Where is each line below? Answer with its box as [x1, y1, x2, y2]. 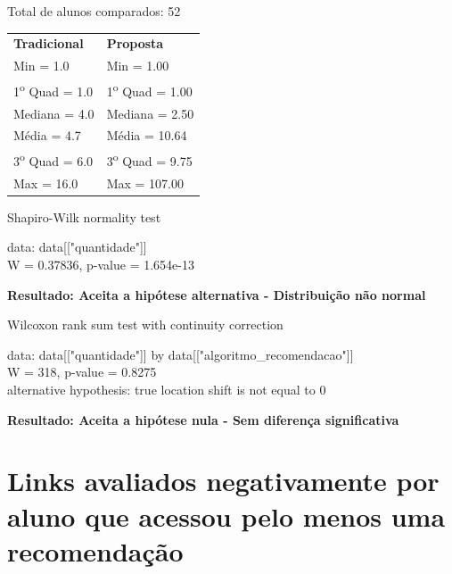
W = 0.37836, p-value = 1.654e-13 [7, 255, 194, 273]
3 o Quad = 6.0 [13, 149, 94, 170]
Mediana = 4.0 [13, 104, 95, 122]
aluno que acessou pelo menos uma [7, 497, 446, 534]
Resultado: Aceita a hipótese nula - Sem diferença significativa [7, 410, 399, 428]
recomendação [7, 532, 184, 569]
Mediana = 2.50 [106, 104, 194, 122]
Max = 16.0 [13, 173, 78, 192]
